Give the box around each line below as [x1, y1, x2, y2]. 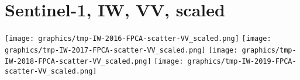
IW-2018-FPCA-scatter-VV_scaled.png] [5, 57, 151, 66]
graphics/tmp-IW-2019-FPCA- [187, 57, 296, 66]
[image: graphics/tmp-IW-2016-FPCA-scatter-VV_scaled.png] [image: [5, 34, 271, 43]
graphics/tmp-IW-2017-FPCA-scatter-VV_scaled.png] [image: [5, 46, 238, 54]
